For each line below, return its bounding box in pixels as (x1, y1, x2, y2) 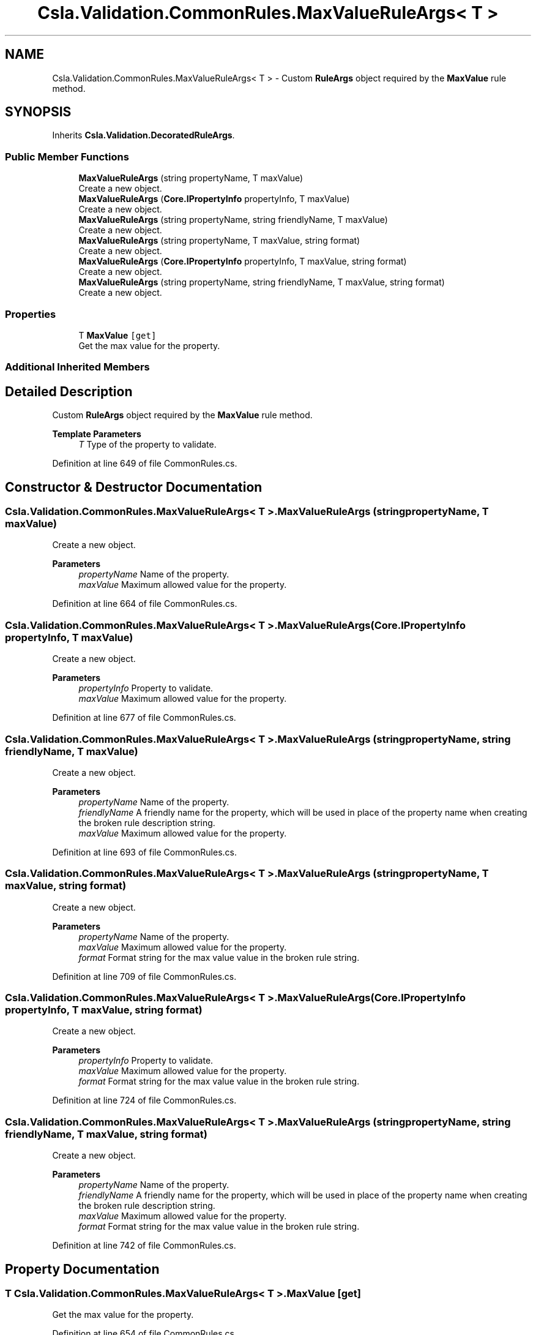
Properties (5, 307, 56, 320)
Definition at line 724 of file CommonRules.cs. (52, 1095, 237, 1106)
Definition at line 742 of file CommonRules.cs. (52, 1240, 236, 1251)
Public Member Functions (5, 150, 129, 163)
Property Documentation (5, 1261, 160, 1277)
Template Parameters (52, 429, 141, 440)
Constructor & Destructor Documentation (5, 479, 262, 495)
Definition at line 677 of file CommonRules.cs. (52, 712, 236, 723)
